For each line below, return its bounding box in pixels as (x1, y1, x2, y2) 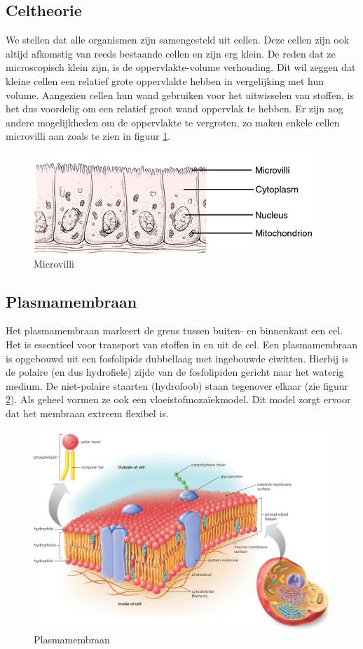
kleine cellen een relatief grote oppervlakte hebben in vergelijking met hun (6, 73, 324, 88)
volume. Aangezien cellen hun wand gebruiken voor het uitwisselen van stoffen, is (6, 87, 354, 102)
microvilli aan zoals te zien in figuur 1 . (6, 129, 171, 143)
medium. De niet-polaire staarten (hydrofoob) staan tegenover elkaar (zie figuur (6, 378, 349, 393)
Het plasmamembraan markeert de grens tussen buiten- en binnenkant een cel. (6, 323, 343, 338)
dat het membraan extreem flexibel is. (6, 405, 169, 420)
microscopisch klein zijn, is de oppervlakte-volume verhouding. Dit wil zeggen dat (6, 60, 356, 74)
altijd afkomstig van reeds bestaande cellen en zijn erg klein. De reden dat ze (6, 46, 336, 60)
